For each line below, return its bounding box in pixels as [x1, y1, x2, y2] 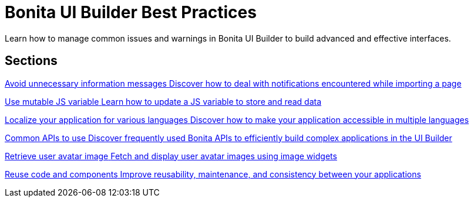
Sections [5, 53, 58, 69]
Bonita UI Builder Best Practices [5, 2, 257, 22]
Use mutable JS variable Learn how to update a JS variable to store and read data [5, 96, 322, 107]
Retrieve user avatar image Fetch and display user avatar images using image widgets [5, 150, 337, 161]
